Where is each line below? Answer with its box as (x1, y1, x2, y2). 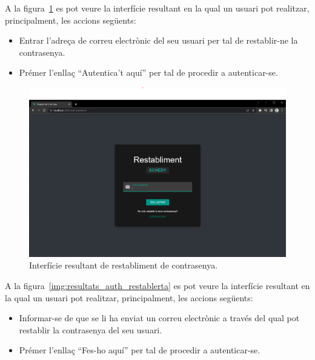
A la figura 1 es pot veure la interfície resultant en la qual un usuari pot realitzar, (5, 2, 310, 14)
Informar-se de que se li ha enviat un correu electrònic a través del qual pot (19, 312, 300, 324)
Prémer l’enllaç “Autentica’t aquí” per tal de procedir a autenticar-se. (19, 66, 278, 79)
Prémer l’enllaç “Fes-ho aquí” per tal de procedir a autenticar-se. (19, 344, 260, 356)
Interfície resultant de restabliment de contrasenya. (29, 259, 218, 272)
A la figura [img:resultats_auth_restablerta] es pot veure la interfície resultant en (5, 279, 310, 292)
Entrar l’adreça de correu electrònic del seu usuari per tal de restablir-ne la (19, 34, 298, 47)
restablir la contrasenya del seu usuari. (19, 323, 162, 336)
